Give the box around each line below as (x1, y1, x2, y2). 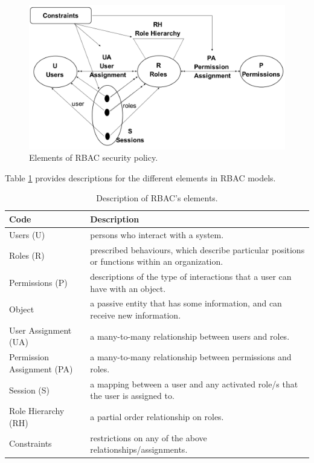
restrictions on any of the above (90, 431, 207, 444)
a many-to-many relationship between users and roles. (90, 329, 290, 342)
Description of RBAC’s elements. (96, 192, 218, 204)
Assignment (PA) (9, 362, 73, 375)
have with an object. (90, 282, 166, 294)
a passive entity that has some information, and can (90, 297, 282, 309)
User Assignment (9, 323, 72, 336)
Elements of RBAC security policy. (29, 151, 158, 164)
